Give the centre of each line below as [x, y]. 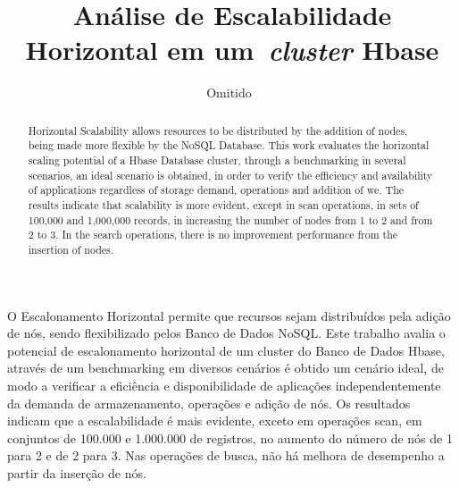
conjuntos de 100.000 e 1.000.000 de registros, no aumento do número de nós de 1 [230, 438]
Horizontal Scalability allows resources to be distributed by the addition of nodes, [218, 130]
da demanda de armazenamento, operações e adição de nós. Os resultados [209, 403]
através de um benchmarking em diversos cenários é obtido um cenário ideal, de [225, 368]
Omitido [229, 93]
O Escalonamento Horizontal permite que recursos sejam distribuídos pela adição [229, 315]
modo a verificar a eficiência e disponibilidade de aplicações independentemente [224, 385]
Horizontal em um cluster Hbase [232, 50]
